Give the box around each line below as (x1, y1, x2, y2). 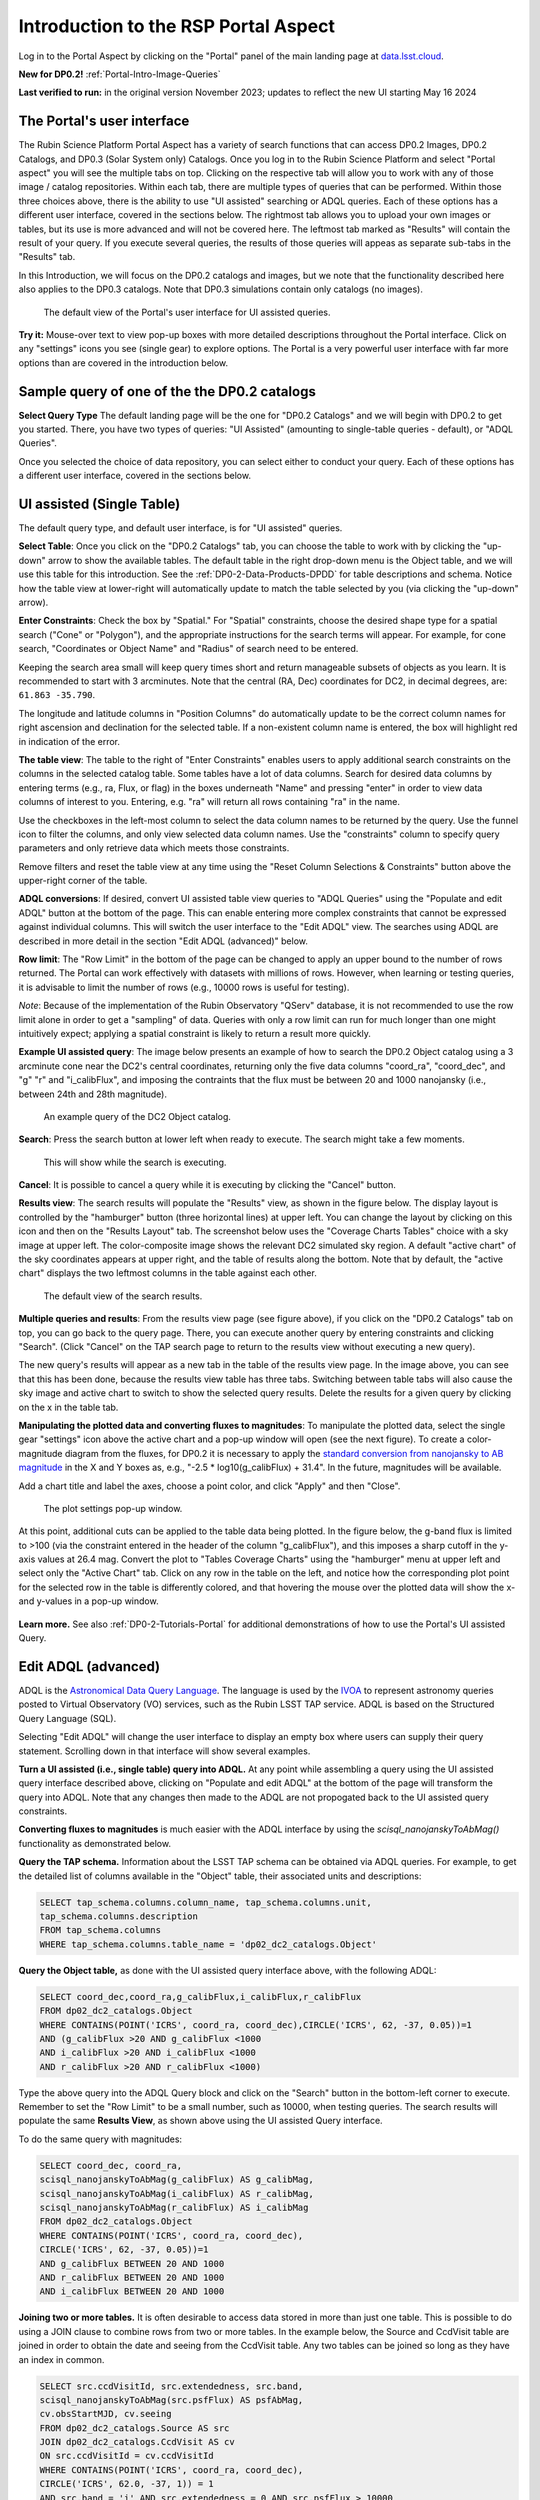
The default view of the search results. (43, 1290, 203, 1302)
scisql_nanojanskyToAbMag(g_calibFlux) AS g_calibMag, (39, 2174, 314, 2185)
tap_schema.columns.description (39, 1911, 199, 1922)
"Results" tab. (18, 251, 76, 263)
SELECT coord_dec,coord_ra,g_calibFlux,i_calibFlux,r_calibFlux (39, 1991, 362, 2002)
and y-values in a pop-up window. (18, 1595, 159, 1607)
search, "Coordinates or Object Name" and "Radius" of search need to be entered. (18, 643, 359, 655)
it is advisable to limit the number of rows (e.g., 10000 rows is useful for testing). (18, 981, 350, 993)
